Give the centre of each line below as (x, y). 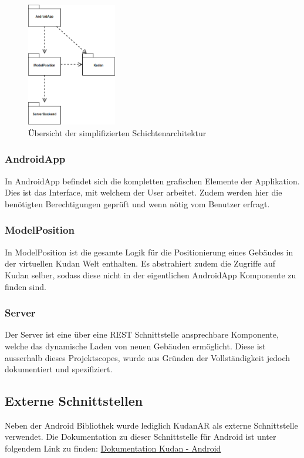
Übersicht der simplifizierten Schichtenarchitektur (117, 132)
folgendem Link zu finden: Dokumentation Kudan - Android (113, 448)
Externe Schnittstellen (74, 401)
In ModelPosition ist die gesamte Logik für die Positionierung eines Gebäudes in (149, 252)
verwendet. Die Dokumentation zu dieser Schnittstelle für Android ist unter (141, 437)
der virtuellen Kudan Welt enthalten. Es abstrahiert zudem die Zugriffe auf (140, 263)
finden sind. (26, 286)
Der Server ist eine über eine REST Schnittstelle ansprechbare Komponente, (142, 334)
